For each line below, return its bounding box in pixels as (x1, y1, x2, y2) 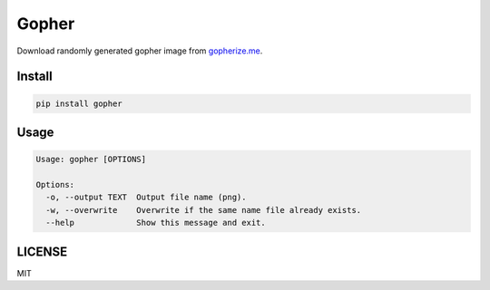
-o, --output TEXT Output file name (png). (45, 192, 247, 203)
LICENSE (16, 244, 68, 259)
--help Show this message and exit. (45, 217, 267, 228)
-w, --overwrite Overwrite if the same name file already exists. (45, 205, 362, 215)
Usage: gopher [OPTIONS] (35, 154, 147, 165)
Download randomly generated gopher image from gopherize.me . (16, 45, 263, 56)
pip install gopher (35, 98, 122, 109)
